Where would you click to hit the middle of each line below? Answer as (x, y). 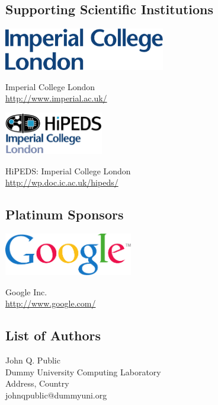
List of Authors (53, 335)
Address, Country (37, 383)
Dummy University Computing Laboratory (83, 371)
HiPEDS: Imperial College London (68, 170)
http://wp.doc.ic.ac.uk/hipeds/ (62, 182)
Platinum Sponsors (65, 214)
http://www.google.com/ (51, 303)
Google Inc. (26, 291)
